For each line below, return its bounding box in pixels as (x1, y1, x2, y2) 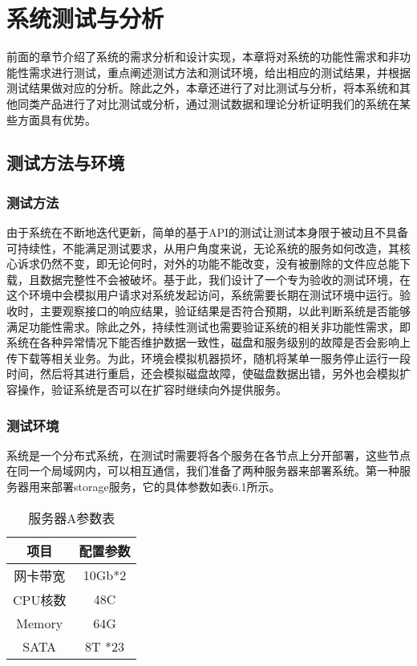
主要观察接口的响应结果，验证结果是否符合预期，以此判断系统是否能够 (39, 303, 411, 319)
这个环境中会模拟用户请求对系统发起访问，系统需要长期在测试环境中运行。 (6, 286, 399, 303)
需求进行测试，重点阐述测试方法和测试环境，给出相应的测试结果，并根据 (28, 63, 411, 80)
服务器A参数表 (28, 508, 115, 527)
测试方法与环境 (6, 150, 124, 175)
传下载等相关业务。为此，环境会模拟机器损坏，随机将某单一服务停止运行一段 (6, 349, 411, 366)
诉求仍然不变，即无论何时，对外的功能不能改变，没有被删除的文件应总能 (17, 255, 399, 272)
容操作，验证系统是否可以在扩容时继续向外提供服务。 (6, 381, 287, 398)
